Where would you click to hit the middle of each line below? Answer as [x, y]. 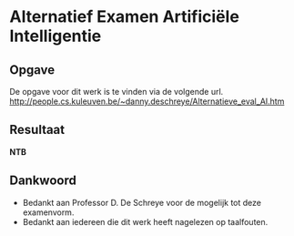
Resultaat [37, 130]
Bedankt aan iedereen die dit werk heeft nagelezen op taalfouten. [145, 221]
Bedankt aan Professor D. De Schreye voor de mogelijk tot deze [142, 202]
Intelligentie [56, 36]
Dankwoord [43, 181]
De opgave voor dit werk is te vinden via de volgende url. [117, 92]
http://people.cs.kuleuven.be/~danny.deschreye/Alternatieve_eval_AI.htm [147, 101]
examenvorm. [48, 212]
